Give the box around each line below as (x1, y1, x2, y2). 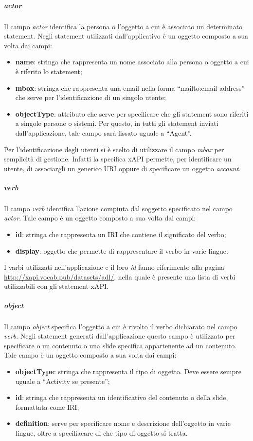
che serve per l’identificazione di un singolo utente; (15, 92, 166, 102)
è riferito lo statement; (15, 66, 82, 76)
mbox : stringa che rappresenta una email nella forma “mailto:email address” (15, 82, 245, 93)
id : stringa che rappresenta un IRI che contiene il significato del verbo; (15, 229, 226, 240)
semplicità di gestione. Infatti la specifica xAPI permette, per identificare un (4, 154, 232, 164)
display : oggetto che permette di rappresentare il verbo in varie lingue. (15, 245, 228, 256)
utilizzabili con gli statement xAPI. (4, 281, 108, 291)
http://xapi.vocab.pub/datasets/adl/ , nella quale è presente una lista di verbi (4, 271, 235, 281)
